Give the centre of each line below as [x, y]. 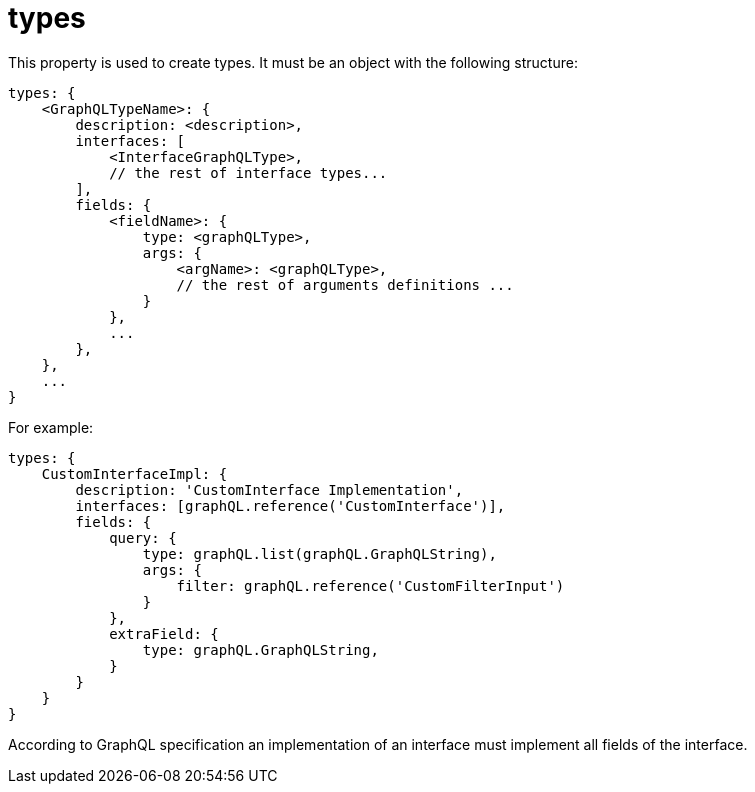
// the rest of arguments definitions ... [345, 284]
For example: [51, 427]
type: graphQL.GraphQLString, [260, 649]
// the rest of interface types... [248, 172]
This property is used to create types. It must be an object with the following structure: [293, 62]
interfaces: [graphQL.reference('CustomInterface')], [290, 505]
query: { [143, 537]
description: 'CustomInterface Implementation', [269, 489]
